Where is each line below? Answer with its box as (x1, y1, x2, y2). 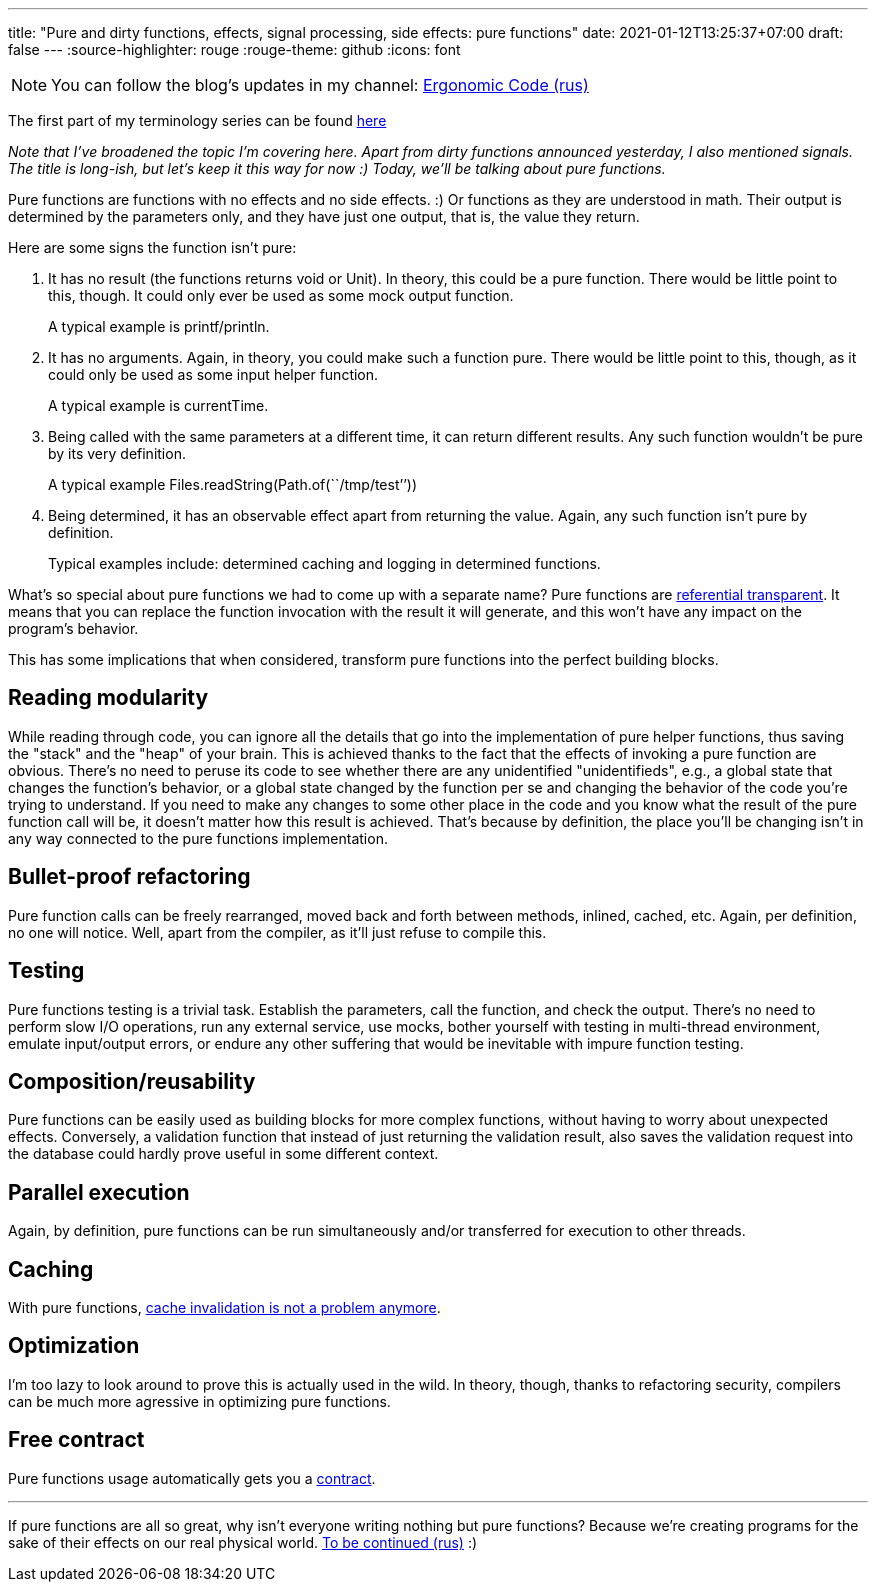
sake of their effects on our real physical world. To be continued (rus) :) (8, 1533, 478, 1551)
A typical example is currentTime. (48, 397, 269, 414)
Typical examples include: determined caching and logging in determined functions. (48, 555, 601, 572)
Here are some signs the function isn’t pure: (8, 239, 297, 256)
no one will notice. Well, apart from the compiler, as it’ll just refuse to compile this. (8, 923, 547, 941)
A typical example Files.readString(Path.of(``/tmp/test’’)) (48, 476, 418, 493)
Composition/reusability (8, 1068, 256, 1094)
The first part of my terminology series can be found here (8, 112, 387, 129)
